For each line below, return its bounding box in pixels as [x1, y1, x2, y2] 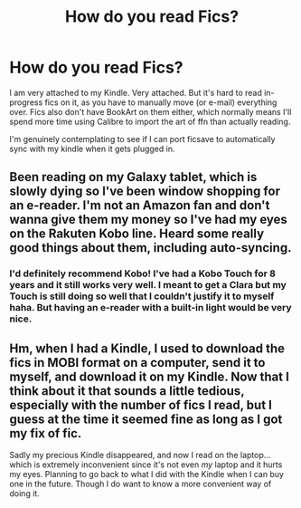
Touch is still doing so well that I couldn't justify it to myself [9, 290, 275, 302]
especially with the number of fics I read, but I [9, 397, 273, 413]
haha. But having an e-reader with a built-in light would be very [9, 302, 292, 314]
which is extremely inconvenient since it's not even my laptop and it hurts [9, 459, 283, 470]
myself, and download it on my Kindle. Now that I [9, 369, 289, 384]
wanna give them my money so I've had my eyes [9, 212, 287, 227]
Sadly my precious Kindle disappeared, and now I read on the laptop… [9, 450, 271, 461]
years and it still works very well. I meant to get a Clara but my [9, 279, 287, 292]
